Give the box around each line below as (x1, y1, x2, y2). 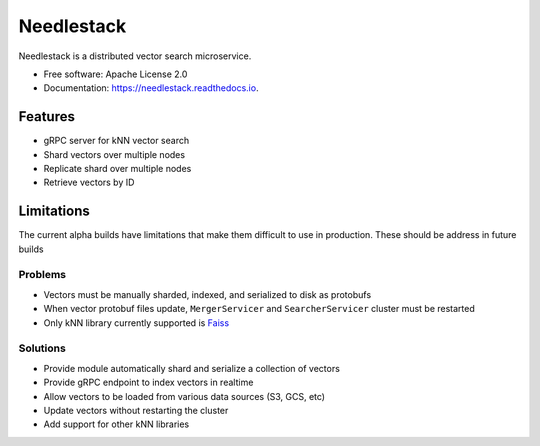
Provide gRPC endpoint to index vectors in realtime (43, 376, 254, 389)
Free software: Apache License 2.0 (43, 68, 188, 80)
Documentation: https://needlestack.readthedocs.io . (43, 82, 259, 94)
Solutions (18, 341, 67, 355)
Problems (18, 268, 67, 282)
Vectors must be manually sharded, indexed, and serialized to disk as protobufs (43, 288, 372, 300)
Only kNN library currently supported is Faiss (43, 316, 230, 329)
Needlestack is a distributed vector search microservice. (18, 50, 252, 62)
